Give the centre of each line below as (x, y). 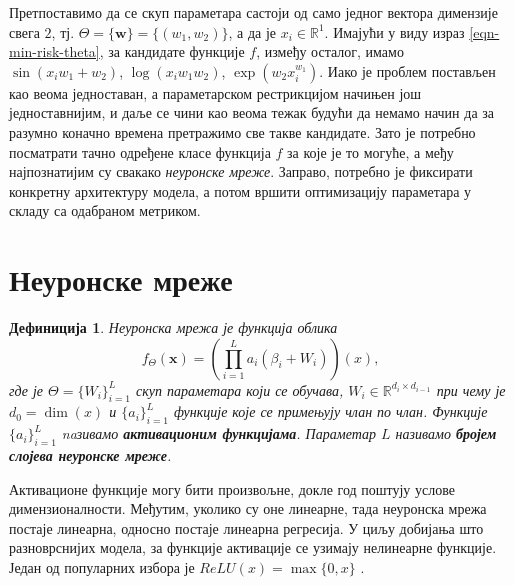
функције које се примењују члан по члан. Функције (331, 411)
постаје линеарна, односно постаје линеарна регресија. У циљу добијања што (246, 527)
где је (26, 389)
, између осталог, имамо (330, 51)
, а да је (252, 31)
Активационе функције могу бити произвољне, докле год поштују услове (232, 488)
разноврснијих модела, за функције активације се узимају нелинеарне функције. (253, 547)
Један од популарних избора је (102, 567)
